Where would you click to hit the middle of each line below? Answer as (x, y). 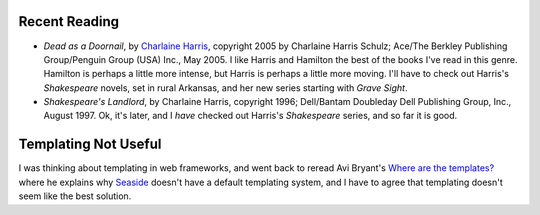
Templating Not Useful (90, 144)
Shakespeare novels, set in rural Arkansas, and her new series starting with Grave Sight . (225, 87)
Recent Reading (69, 21)
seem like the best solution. (75, 196)
